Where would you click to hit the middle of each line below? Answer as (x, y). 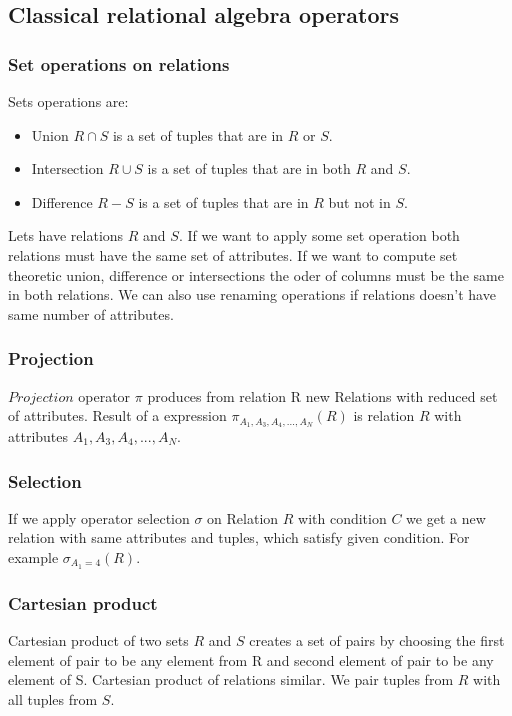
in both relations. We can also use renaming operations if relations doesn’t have (252, 294)
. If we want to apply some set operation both (319, 235)
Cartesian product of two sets (98, 640)
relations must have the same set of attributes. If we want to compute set (233, 254)
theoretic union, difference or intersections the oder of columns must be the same (256, 274)
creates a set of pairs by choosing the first (377, 640)
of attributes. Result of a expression (117, 415)
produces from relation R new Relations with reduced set (322, 395)
